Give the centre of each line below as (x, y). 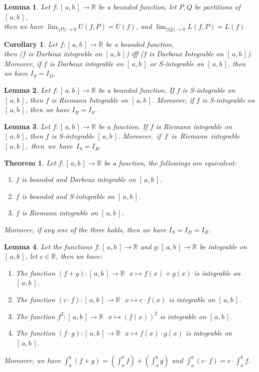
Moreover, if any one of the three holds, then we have (85, 230)
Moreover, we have (32, 360)
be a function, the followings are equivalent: (170, 162)
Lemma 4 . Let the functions (48, 246)
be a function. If (123, 126)
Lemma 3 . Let (27, 126)
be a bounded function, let (137, 6)
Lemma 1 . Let (27, 6)
